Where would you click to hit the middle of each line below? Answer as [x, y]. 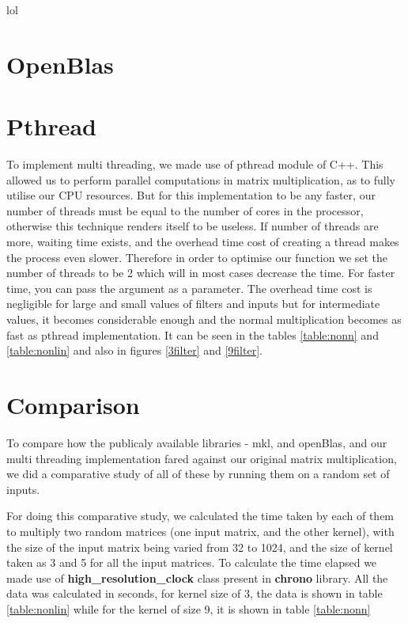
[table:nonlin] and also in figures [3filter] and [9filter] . [134, 350]
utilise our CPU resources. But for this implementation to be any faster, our [191, 195]
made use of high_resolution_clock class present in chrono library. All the [197, 577]
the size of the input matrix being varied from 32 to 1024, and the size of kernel [200, 547]
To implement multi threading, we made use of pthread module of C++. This [195, 164]
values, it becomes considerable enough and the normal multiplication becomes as [204, 319]
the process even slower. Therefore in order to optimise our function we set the [197, 257]
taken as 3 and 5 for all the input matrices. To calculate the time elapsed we [192, 562]
